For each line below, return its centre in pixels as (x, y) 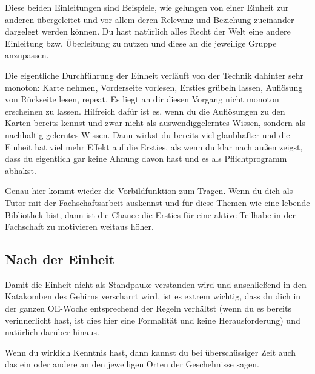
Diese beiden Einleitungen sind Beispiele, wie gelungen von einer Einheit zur (147, 7)
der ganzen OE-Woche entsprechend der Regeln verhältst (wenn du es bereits (148, 308)
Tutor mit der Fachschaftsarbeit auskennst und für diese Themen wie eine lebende (157, 202)
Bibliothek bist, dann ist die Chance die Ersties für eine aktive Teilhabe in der (150, 214)
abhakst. (21, 170)
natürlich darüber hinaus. (52, 332)
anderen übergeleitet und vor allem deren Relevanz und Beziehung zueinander (150, 19)
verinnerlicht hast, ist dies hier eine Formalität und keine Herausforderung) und (153, 320)
